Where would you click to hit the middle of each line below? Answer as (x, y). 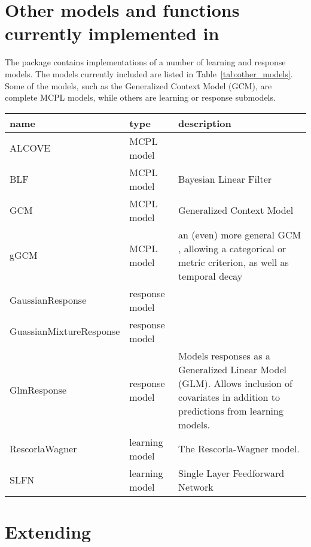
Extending (48, 531)
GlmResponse (38, 390)
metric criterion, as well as (234, 262)
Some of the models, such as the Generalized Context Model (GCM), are (138, 85)
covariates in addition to (229, 397)
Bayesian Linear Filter (225, 179)
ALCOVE (30, 148)
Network (196, 486)
